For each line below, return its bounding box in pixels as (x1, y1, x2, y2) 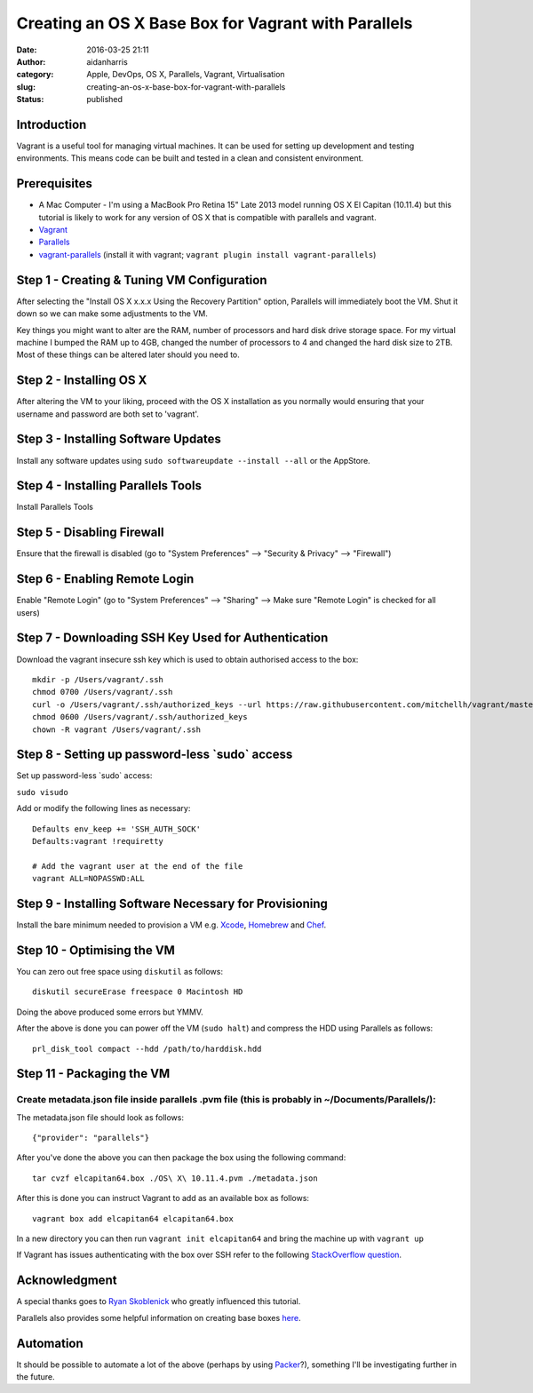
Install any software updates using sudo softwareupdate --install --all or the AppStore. (16, 455, 370, 466)
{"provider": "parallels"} (32, 1133, 150, 1143)
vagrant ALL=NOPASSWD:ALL (32, 873, 146, 884)
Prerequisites (16, 176, 92, 191)
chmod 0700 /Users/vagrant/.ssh (32, 687, 173, 697)
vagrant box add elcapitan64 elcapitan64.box (32, 1214, 235, 1223)
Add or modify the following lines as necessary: (16, 803, 191, 814)
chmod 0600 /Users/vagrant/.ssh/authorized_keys (32, 712, 248, 722)
